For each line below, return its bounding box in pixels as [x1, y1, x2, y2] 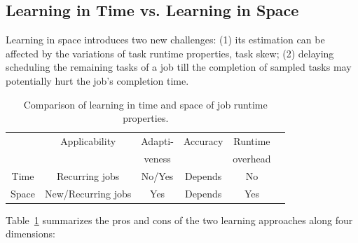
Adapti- [141, 134, 174, 148]
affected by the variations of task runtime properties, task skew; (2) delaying [6, 46, 334, 60]
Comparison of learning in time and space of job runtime [23, 97, 268, 111]
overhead [233, 151, 271, 165]
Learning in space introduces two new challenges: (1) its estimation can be [6, 32, 325, 47]
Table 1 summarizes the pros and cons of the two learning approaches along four [6, 212, 353, 227]
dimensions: [6, 226, 55, 241]
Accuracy [183, 134, 223, 148]
